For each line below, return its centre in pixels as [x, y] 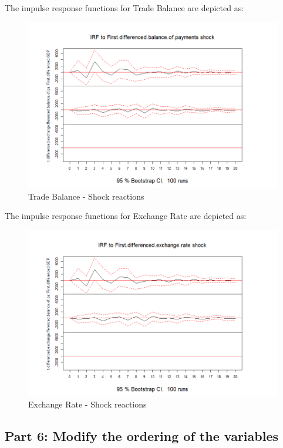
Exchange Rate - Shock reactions [87, 404]
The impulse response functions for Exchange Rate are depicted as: [126, 216]
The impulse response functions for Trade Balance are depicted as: [124, 8]
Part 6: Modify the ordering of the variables [142, 436]
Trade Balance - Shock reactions [86, 196]
